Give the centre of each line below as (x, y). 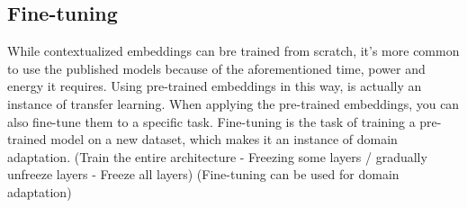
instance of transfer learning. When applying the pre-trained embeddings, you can (233, 103)
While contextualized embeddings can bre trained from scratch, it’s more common (233, 51)
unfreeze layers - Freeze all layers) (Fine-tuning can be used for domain (203, 174)
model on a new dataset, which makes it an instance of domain (224, 139)
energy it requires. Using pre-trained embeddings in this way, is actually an (215, 86)
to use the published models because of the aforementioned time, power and (216, 68)
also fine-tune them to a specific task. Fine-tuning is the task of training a (211, 121)
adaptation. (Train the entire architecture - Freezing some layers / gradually (217, 156)
